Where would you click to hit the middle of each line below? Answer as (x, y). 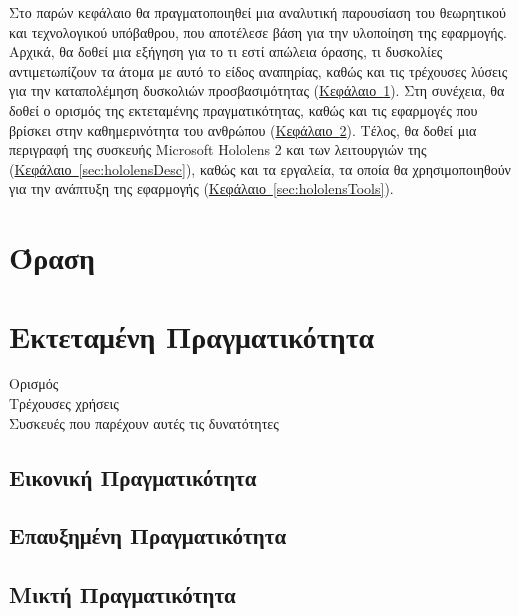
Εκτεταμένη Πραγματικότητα (192, 335)
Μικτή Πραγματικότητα (122, 594)
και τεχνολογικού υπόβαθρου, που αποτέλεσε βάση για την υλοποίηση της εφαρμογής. (258, 31)
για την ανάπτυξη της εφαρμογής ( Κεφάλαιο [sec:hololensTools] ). (201, 188)
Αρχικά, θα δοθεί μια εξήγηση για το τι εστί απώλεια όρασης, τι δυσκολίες (226, 51)
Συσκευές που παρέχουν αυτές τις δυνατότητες (144, 422)
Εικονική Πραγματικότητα (133, 476)
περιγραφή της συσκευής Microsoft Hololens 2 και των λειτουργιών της (218, 149)
